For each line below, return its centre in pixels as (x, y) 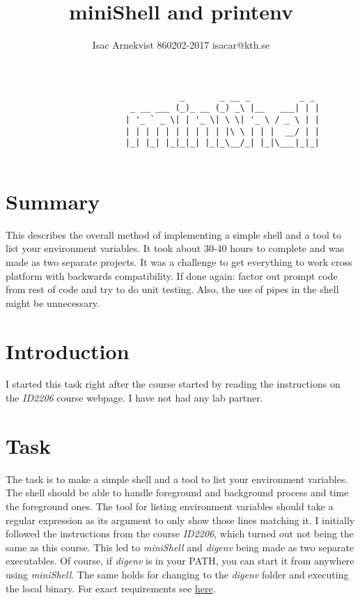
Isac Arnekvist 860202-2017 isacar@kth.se (181, 45)
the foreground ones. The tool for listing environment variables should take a (170, 506)
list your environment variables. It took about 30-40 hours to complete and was (175, 248)
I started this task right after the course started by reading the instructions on (173, 384)
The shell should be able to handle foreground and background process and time (177, 492)
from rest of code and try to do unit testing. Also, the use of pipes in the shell (172, 289)
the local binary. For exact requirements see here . (111, 588)
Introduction (68, 350)
